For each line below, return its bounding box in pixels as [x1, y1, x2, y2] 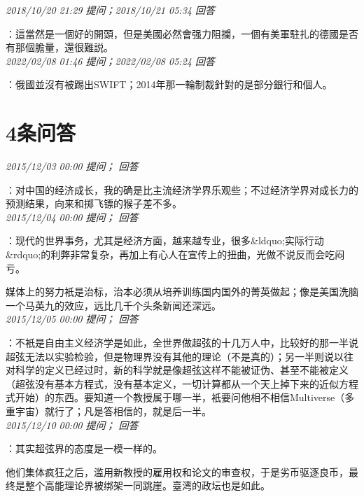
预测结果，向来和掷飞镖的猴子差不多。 [6, 196, 182, 211]
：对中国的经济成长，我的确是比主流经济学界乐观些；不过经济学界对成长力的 [6, 182, 358, 197]
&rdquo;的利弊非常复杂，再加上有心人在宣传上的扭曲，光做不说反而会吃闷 [6, 247, 345, 262]
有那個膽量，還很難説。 [6, 40, 113, 55]
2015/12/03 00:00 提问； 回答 [6, 159, 139, 174]
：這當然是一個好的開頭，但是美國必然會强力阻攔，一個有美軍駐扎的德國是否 [6, 26, 358, 41]
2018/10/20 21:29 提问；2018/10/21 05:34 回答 [6, 3, 215, 17]
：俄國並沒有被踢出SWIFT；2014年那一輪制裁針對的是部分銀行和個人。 [6, 77, 332, 92]
